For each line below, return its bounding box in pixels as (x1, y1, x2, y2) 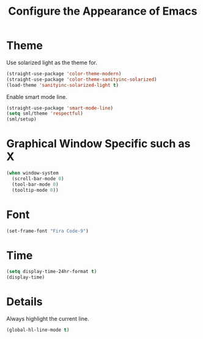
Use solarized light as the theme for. (6, 59, 98, 66)
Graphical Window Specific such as (6, 137, 191, 151)
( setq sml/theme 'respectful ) (6, 111, 84, 117)
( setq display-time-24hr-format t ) (6, 269, 97, 275)
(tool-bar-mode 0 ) (12, 181, 59, 188)
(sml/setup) (6, 116, 37, 123)
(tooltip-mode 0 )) (12, 187, 59, 193)
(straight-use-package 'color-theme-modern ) (6, 70, 122, 77)
